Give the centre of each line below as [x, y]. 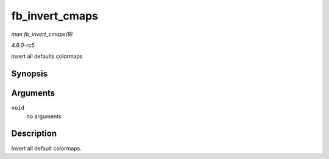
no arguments [44, 116]
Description [34, 134]
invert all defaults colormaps [47, 56]
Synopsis [30, 74]
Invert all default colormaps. [46, 148]
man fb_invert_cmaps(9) [42, 34]
